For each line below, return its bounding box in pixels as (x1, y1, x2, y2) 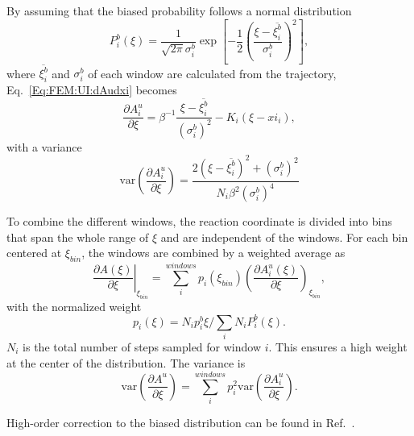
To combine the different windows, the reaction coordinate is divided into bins (6, 213, 392, 230)
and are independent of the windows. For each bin (160, 228, 408, 245)
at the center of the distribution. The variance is (6, 354, 246, 371)
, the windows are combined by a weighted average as (81, 244, 346, 261)
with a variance (6, 138, 82, 155)
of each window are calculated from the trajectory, (88, 64, 337, 81)
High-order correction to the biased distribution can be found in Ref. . (6, 414, 355, 431)
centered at (6, 244, 62, 261)
